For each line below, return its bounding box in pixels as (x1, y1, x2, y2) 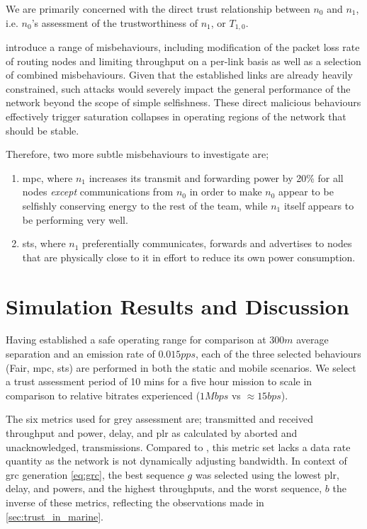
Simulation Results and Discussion (6, 291, 349, 320)
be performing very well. (22, 212, 128, 227)
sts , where (22, 236, 66, 251)
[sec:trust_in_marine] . (6, 508, 103, 523)
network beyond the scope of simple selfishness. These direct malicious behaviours (6, 95, 361, 110)
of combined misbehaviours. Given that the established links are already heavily (6, 67, 353, 82)
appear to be (278, 184, 334, 199)
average (296, 332, 329, 347)
